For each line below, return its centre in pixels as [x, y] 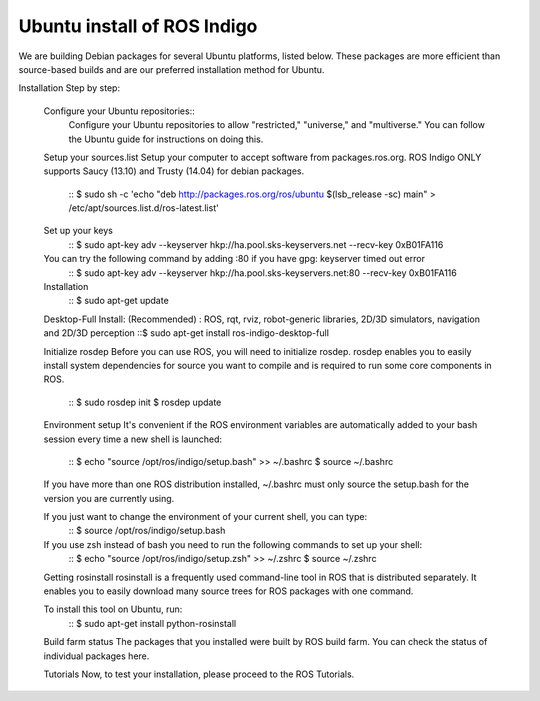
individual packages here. [96, 656]
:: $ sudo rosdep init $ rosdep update [145, 402]
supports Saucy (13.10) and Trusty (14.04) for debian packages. [174, 171]
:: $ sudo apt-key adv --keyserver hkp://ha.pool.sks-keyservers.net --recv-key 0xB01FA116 [256, 244]
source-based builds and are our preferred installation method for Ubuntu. [171, 69]
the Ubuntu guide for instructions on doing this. [166, 139]
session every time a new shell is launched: [133, 439]
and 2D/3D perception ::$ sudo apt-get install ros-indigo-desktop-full [186, 333]
